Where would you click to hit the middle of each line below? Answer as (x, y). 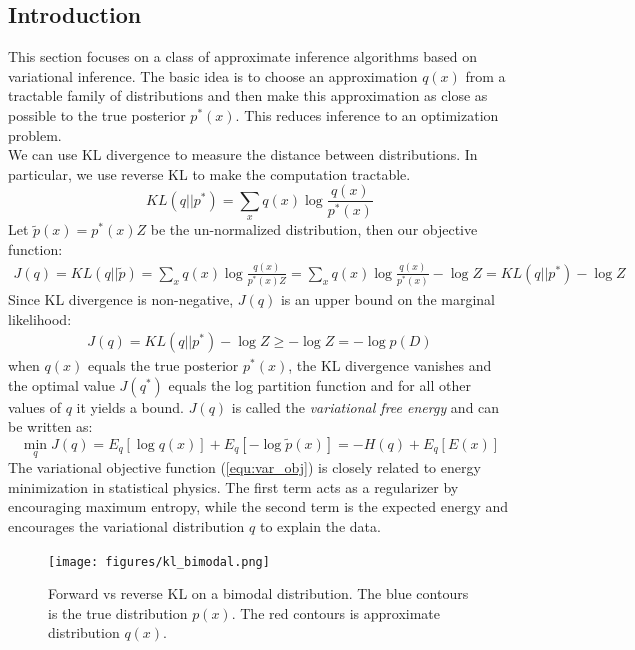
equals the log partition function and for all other (319, 384)
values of (34, 406)
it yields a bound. (130, 406)
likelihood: (40, 318)
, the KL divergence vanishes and (390, 365)
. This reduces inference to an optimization (367, 114)
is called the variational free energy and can (365, 406)
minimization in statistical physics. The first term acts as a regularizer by (233, 486)
